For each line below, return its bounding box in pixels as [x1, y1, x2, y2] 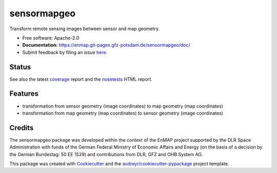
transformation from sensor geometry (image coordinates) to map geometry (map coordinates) [22, 103, 223, 109]
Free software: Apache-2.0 [22, 35, 80, 41]
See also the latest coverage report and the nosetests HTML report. [9, 76, 152, 82]
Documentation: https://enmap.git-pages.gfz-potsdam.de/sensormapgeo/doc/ [22, 42, 191, 48]
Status [9, 62, 31, 71]
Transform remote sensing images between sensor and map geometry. [9, 26, 160, 32]
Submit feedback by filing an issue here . [22, 49, 108, 55]
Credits [9, 123, 34, 132]
